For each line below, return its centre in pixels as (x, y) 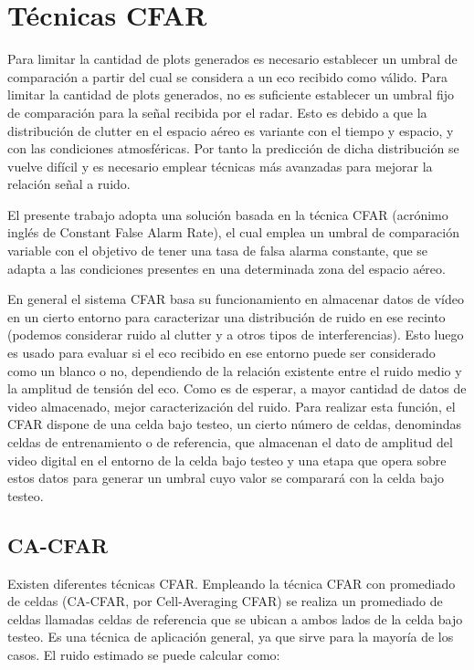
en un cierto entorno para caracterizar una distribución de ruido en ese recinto (226, 316)
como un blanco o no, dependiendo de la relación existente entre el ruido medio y (235, 370)
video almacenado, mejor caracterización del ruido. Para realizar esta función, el (232, 406)
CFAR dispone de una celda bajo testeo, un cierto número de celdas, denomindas (234, 424)
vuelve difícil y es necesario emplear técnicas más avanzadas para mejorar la (220, 166)
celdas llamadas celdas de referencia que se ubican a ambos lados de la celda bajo (235, 618)
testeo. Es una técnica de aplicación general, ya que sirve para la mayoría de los (231, 637)
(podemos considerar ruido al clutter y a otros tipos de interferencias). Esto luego (236, 335)
